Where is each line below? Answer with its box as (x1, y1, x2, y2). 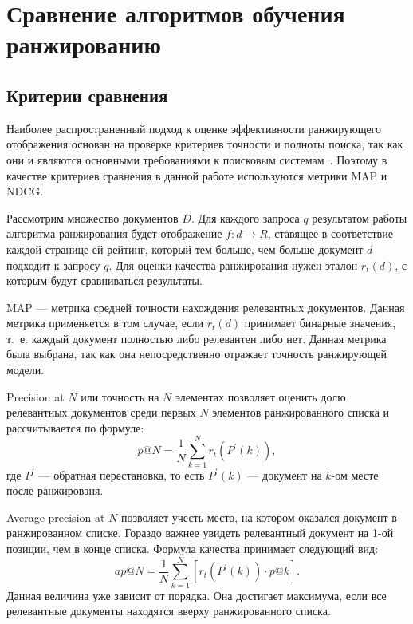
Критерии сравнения (6, 82, 168, 107)
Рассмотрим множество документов (6, 209, 179, 226)
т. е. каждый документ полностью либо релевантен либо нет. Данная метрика (6, 330, 387, 346)
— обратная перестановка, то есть (38, 466, 205, 483)
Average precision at (6, 508, 105, 525)
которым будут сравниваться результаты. (6, 272, 203, 289)
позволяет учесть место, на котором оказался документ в (121, 508, 397, 525)
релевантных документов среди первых (6, 404, 196, 421)
